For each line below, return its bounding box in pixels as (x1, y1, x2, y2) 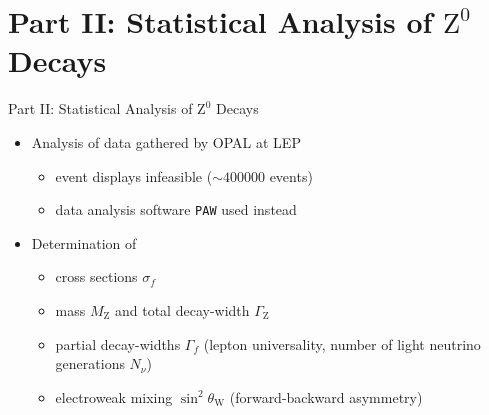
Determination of (31, 232, 137, 253)
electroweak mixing (55, 386, 173, 407)
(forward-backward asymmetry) (229, 386, 423, 407)
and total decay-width (114, 299, 250, 320)
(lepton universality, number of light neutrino (203, 333, 481, 354)
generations (55, 353, 125, 374)
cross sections (55, 266, 138, 287)
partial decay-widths (55, 333, 181, 354)
